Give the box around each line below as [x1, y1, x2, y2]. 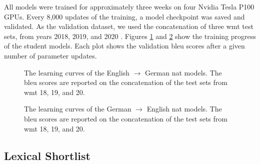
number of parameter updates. [4, 50, 97, 60]
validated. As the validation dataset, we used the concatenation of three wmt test [4, 21, 253, 31]
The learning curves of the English [24, 67, 129, 77]
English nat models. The [146, 103, 222, 114]
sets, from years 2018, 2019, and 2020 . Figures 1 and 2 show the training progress [4, 30, 256, 41]
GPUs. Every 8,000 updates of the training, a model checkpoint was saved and [4, 11, 245, 21]
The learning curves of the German [24, 103, 131, 114]
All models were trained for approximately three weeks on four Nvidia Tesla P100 [4, 1, 254, 11]
